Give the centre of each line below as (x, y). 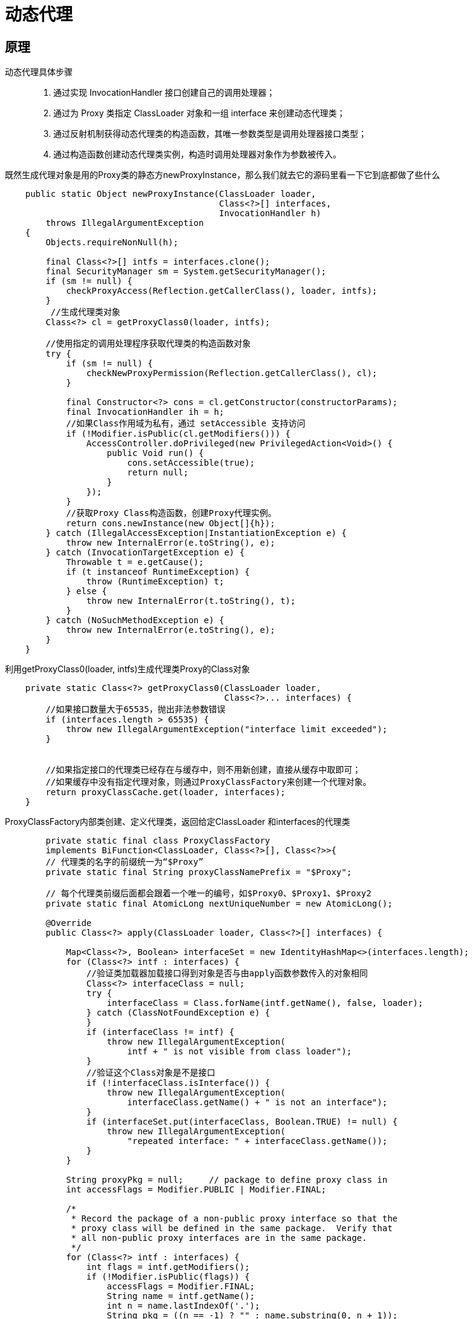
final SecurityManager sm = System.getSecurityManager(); (186, 272)
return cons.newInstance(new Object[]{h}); (171, 524)
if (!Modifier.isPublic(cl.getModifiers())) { (179, 434)
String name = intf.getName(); (181, 1296)
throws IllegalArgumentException (125, 223)
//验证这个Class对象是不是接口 (151, 1073)
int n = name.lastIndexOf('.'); (183, 1306)
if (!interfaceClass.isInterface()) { (178, 1083)
